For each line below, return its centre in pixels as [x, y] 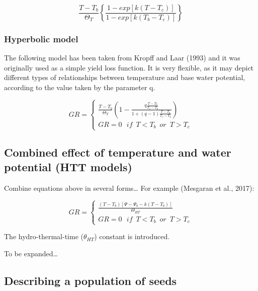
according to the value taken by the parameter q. [80, 87]
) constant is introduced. [132, 236]
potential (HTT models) [68, 167]
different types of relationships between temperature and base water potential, [125, 77]
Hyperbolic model [41, 39]
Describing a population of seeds [91, 280]
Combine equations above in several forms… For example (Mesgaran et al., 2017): [129, 188]
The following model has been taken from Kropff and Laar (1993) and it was [122, 58]
